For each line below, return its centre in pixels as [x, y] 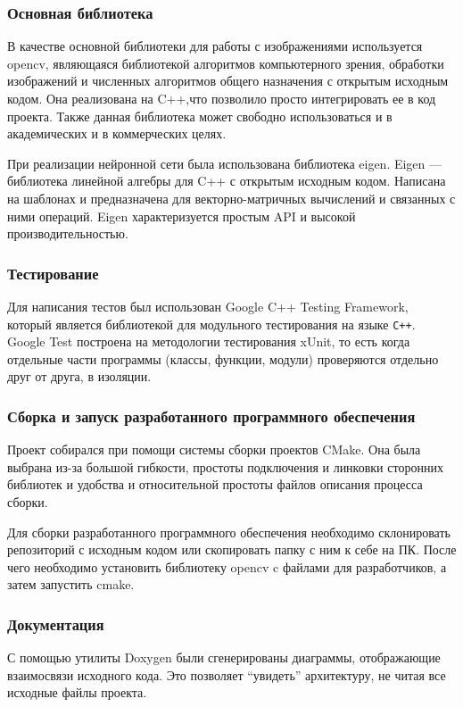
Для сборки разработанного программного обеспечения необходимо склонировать [229, 532]
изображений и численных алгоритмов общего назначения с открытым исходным [228, 81]
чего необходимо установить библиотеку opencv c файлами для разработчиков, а [227, 566]
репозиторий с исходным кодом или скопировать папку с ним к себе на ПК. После [232, 549]
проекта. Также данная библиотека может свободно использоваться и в [200, 116]
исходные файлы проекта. [77, 692]
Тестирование [53, 273]
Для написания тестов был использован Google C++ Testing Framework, [208, 306]
